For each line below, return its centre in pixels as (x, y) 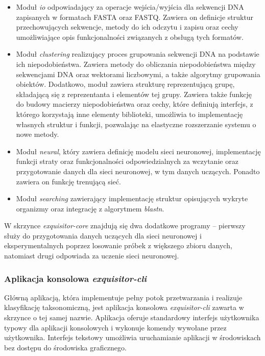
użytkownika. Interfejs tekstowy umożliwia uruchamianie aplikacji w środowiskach (132, 337)
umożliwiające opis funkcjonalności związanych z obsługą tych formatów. (130, 37)
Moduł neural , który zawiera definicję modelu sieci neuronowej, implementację (138, 151)
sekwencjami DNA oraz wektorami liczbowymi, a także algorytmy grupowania (138, 74)
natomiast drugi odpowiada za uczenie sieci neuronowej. (92, 256)
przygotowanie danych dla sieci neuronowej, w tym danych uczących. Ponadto (138, 171)
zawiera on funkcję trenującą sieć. (68, 181)
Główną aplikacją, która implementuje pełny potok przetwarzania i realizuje (123, 297)
